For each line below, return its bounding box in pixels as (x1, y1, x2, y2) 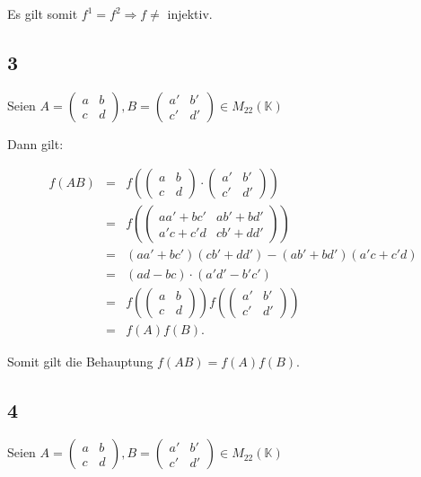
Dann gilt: (7, 134, 64, 153)
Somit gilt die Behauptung (7, 351, 153, 370)
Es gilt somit (7, 4, 78, 22)
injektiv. (167, 4, 213, 22)
